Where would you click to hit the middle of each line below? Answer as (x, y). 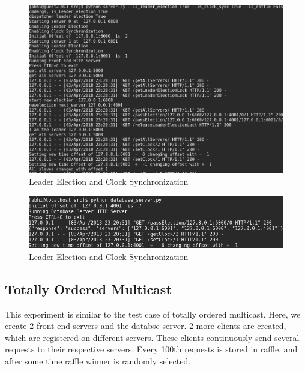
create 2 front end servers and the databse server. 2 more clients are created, (146, 326)
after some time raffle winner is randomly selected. (98, 361)
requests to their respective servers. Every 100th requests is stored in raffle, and (151, 349)
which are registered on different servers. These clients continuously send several (152, 337)
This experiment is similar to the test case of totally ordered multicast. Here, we (153, 314)
